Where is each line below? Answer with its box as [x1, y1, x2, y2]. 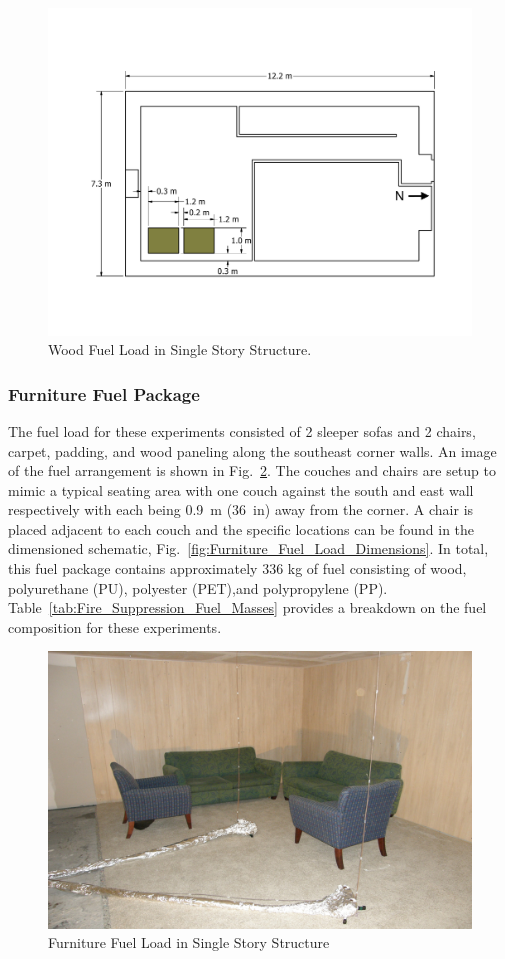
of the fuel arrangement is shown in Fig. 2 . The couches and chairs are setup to [8, 460, 496, 481]
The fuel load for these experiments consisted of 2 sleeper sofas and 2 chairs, [8, 420, 476, 441]
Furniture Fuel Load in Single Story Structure [48, 932, 330, 953]
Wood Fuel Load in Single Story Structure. [48, 339, 312, 360]
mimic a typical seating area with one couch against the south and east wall [8, 479, 474, 500]
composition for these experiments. [8, 616, 222, 637]
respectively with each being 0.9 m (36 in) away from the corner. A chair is [8, 499, 474, 520]
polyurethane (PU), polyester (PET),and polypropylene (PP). [8, 577, 388, 598]
